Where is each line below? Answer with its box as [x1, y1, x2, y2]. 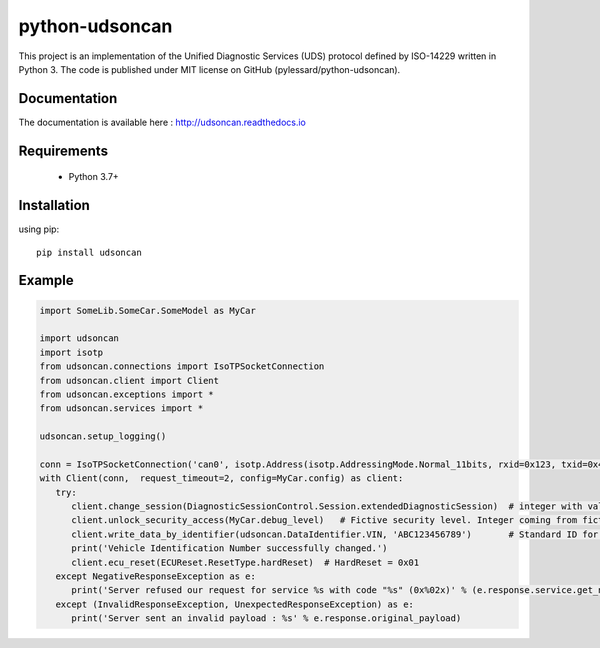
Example [18, 272, 74, 289]
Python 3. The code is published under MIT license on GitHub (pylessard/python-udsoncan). [18, 63, 401, 75]
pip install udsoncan [36, 246, 142, 258]
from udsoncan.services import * [39, 403, 204, 414]
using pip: [18, 223, 60, 235]
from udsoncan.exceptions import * [39, 388, 214, 400]
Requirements [18, 142, 109, 159]
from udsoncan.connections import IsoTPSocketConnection [39, 361, 325, 372]
